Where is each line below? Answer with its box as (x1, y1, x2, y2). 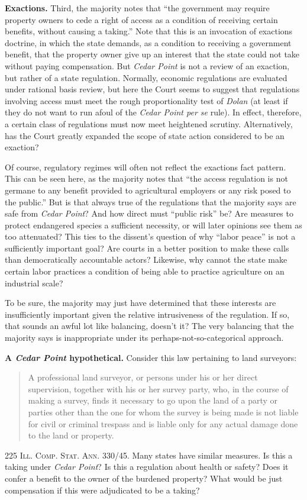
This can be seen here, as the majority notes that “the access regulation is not (5, 172, 288, 185)
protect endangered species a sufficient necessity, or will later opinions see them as (5, 218, 302, 231)
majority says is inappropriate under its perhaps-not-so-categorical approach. (5, 331, 284, 344)
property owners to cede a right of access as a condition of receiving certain (5, 13, 278, 25)
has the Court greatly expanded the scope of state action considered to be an (5, 129, 285, 141)
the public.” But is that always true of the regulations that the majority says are (5, 195, 296, 208)
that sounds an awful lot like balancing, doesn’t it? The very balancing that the (5, 320, 294, 332)
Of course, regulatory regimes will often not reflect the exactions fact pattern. (5, 160, 286, 173)
